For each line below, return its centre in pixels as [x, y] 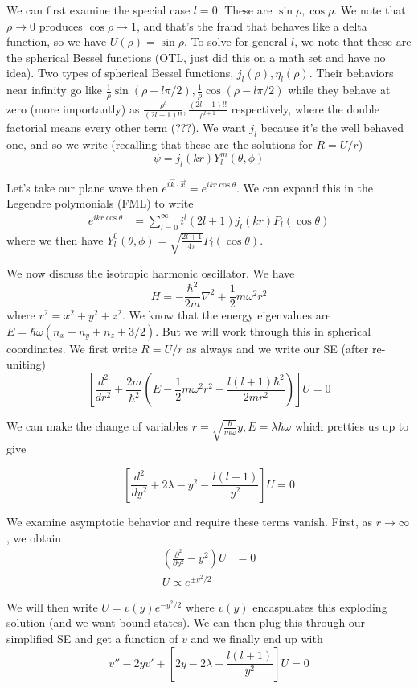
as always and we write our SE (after [277, 348]
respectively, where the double [305, 108]
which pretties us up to [352, 426]
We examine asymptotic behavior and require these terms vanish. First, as [190, 521]
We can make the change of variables [98, 426]
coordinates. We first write [72, 348]
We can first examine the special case [98, 10]
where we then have [55, 239]
